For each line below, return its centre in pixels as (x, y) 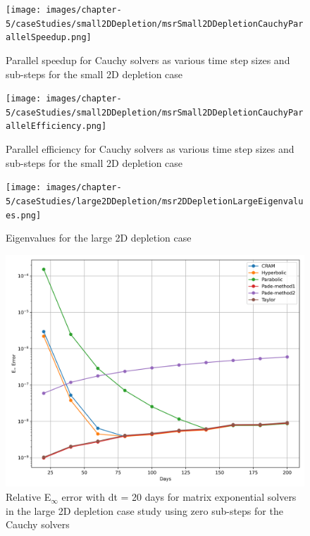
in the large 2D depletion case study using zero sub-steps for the (144, 510)
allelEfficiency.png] (56, 126)
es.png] (24, 215)
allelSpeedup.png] (49, 38)
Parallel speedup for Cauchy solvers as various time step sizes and (148, 60)
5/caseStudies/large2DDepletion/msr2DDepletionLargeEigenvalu (155, 201)
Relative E (29, 497)
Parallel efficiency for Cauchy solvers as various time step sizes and (150, 149)
